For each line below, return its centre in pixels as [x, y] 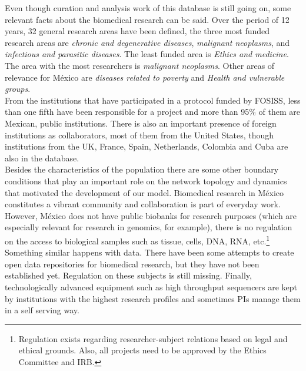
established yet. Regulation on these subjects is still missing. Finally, [128, 275]
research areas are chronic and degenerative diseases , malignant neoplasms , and [147, 42]
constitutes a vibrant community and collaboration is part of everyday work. [143, 204]
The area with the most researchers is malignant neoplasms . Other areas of [140, 65]
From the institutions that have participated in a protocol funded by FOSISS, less [153, 100]
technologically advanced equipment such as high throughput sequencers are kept [151, 286]
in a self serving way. [42, 310]
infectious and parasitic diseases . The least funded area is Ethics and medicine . [147, 54]
